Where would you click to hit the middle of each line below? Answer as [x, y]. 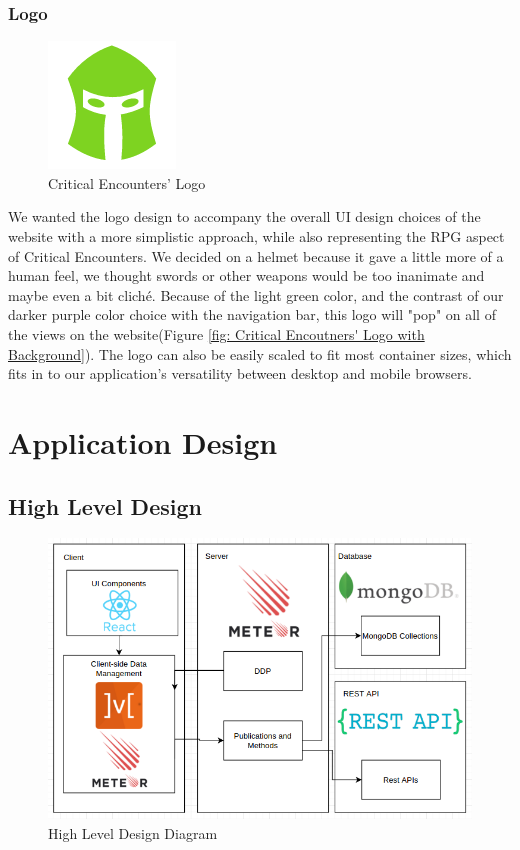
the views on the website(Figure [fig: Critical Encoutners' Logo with [216, 333]
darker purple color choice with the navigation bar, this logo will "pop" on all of [252, 314]
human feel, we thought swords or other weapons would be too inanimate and [246, 275]
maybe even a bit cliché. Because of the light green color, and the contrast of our [256, 294]
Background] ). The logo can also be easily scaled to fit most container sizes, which [260, 353]
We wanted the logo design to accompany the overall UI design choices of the [244, 216]
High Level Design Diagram [133, 832]
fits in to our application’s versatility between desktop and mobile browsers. [240, 373]
